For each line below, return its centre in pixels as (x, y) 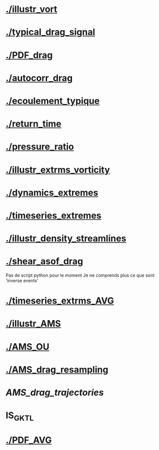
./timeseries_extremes (53, 215)
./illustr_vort (31, 9)
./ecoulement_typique (53, 101)
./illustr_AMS (33, 324)
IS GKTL (20, 416)
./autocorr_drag (39, 78)
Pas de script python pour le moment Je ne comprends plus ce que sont (80, 275)
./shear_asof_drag (44, 261)
